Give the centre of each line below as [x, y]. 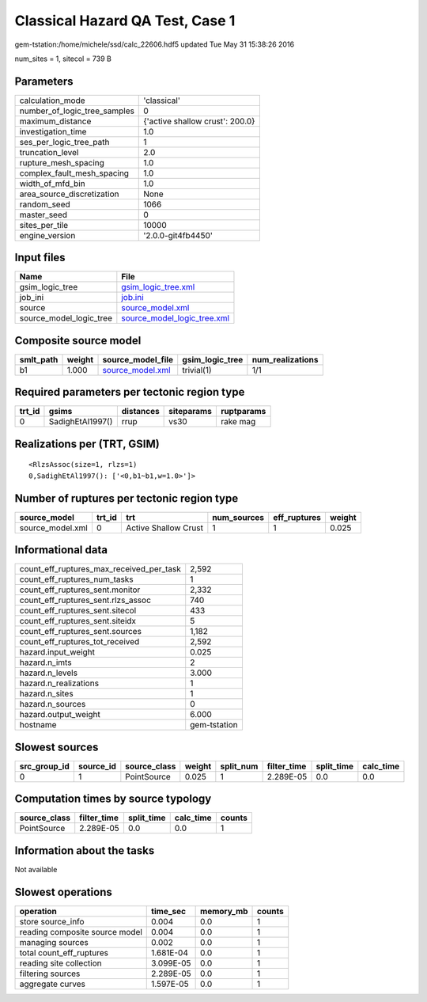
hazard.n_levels [49, 673]
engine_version [47, 235]
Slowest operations [63, 892]
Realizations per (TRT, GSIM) [87, 444]
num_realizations [285, 359]
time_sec [168, 911]
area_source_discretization [69, 194]
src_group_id [45, 766]
